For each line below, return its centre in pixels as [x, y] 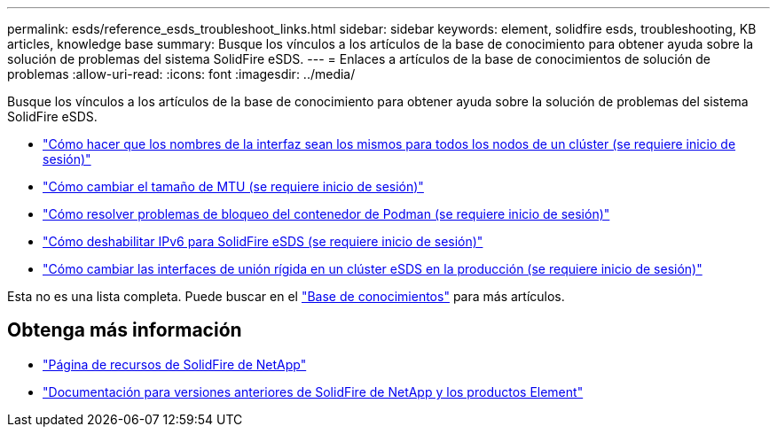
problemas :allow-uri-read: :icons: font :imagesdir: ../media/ [181, 74]
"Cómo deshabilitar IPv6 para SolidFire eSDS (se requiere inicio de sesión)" [263, 241]
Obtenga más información [125, 330]
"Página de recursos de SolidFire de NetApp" [175, 364]
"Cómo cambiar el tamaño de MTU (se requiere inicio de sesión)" [233, 186]
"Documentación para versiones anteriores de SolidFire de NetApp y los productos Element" [313, 391]
